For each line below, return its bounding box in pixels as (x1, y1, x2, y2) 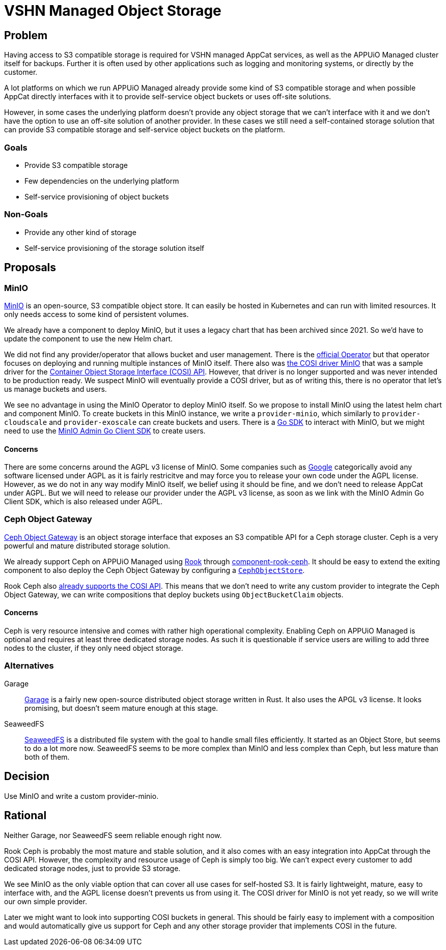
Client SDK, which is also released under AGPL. (4, 497, 163, 506)
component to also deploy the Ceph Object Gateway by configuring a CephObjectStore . (4, 565, 305, 574)
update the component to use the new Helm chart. (4, 334, 173, 343)
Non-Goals (4, 209, 48, 220)
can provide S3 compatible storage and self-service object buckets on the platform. (4, 125, 285, 134)
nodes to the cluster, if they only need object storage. (4, 644, 183, 653)
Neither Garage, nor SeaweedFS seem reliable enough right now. (4, 830, 222, 840)
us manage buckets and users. (4, 384, 107, 393)
